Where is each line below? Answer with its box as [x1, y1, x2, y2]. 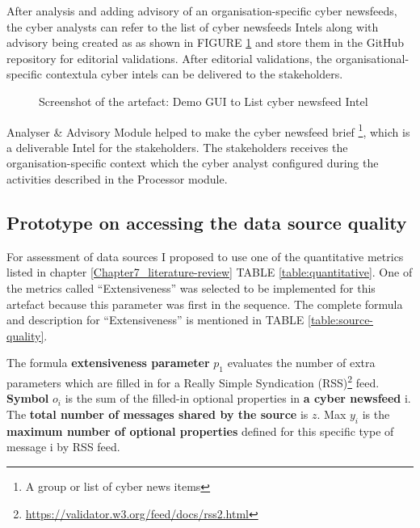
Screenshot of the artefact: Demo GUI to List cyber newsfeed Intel [39, 92, 368, 109]
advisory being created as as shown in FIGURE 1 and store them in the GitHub [6, 34, 405, 51]
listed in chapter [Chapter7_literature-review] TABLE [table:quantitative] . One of [6, 264, 413, 281]
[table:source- [308, 311, 374, 328]
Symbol [6, 390, 49, 407]
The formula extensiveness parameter [6, 354, 210, 371]
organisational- [335, 49, 409, 66]
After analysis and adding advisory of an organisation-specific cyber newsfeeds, [6, 2, 397, 19]
